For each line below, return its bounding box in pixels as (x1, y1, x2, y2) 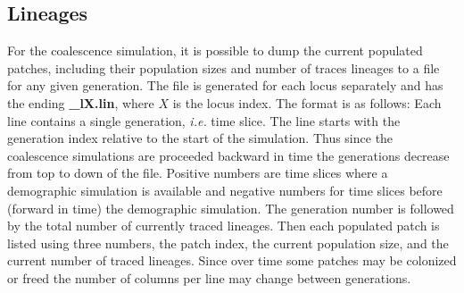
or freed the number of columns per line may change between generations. (7, 268, 411, 287)
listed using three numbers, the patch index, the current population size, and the (7, 233, 449, 252)
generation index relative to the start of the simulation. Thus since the (7, 129, 394, 147)
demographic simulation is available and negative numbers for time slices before (7, 180, 443, 199)
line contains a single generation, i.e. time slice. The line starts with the (7, 111, 401, 130)
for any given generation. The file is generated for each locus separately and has (7, 76, 443, 95)
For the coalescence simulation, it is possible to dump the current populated (7, 41, 423, 60)
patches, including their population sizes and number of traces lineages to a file (7, 58, 440, 77)
